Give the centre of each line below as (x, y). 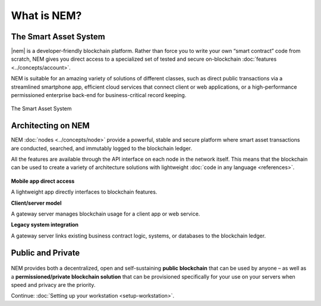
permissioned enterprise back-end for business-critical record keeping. (99, 95)
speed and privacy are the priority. (53, 285)
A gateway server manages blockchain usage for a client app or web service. (106, 214)
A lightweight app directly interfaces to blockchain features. (84, 192)
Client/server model (36, 203)
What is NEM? (46, 15)
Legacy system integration (45, 225)
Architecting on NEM (51, 126)
